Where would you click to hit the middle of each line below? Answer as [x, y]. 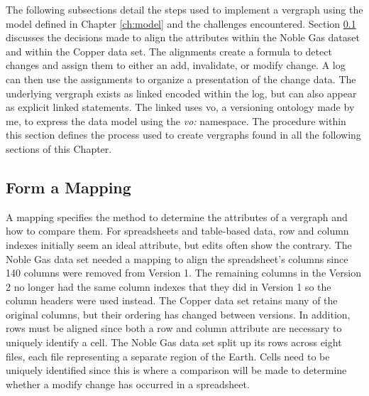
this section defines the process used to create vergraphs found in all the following [183, 135]
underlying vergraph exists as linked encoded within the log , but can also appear [181, 93]
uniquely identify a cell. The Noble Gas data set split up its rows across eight [174, 342]
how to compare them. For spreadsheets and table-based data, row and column [177, 231]
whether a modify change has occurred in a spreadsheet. [128, 384]
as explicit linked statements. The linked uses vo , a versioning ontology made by [180, 107]
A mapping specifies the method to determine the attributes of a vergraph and [177, 216]
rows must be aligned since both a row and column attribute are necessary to [174, 328]
